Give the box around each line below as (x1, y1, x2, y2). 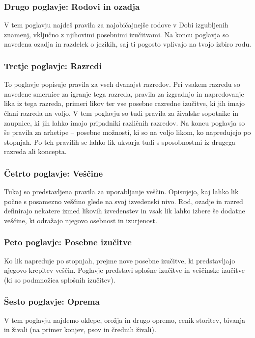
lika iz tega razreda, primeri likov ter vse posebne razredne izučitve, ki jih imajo (4, 98, 245, 108)
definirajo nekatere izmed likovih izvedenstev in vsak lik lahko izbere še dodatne (4, 206, 245, 216)
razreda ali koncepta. (4, 146, 67, 156)
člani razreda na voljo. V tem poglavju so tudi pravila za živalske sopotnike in (4, 108, 239, 118)
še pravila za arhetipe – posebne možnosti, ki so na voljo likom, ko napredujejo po (4, 127, 251, 137)
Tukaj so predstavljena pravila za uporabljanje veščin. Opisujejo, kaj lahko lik (4, 186, 239, 197)
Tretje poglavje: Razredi (4, 59, 102, 72)
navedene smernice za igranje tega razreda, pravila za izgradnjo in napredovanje (4, 88, 244, 99)
